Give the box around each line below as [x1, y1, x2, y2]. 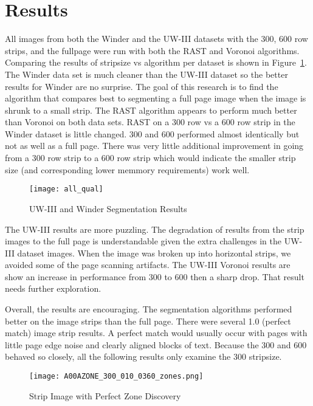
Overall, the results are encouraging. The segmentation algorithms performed [5, 303, 292, 315]
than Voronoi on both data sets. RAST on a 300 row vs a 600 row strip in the [5, 115, 295, 128]
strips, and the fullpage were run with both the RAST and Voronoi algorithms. [5, 44, 300, 57]
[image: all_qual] [29, 185, 103, 194]
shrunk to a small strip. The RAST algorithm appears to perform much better [5, 103, 297, 116]
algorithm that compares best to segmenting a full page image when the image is [5, 92, 306, 105]
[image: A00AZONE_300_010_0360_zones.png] [29, 372, 204, 381]
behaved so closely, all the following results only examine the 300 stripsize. [5, 350, 282, 363]
